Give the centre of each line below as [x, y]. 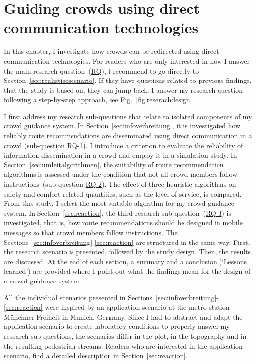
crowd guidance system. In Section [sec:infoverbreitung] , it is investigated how [122, 126]
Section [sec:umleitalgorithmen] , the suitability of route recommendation [114, 164]
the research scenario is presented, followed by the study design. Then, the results [128, 252]
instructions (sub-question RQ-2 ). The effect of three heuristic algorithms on [120, 184]
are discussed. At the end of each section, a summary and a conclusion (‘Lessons [126, 261]
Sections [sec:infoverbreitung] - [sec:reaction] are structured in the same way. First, [127, 242]
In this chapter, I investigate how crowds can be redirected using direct [111, 51]
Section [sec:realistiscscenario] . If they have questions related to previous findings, [128, 80]
